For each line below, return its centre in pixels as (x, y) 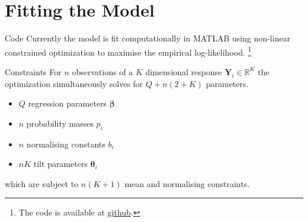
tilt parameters (60, 164)
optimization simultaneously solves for (74, 83)
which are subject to (42, 183)
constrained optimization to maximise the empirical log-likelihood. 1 (128, 51)
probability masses (60, 123)
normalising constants (66, 144)
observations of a (102, 71)
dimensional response (184, 71)
